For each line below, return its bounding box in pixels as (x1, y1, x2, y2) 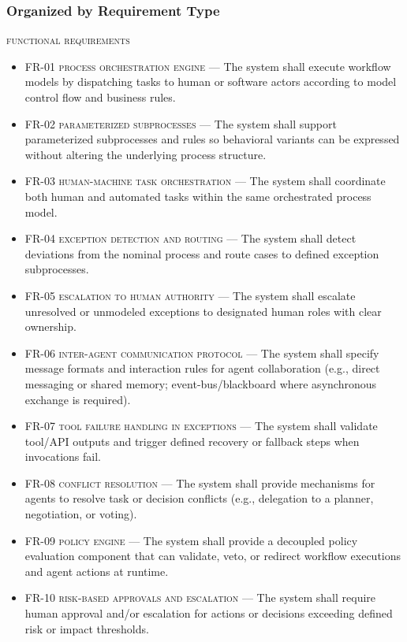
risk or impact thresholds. (24, 620, 149, 636)
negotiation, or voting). (24, 506, 137, 522)
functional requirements (6, 32, 130, 48)
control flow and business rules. (24, 89, 176, 105)
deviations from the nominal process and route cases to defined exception (24, 245, 379, 262)
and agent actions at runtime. (24, 562, 169, 579)
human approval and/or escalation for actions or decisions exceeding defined (24, 605, 393, 622)
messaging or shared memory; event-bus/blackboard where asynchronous (24, 375, 376, 392)
